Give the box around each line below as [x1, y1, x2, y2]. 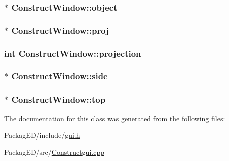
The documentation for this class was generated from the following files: [4, 113, 225, 123]
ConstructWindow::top [11, 93, 106, 106]
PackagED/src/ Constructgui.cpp [4, 146, 104, 157]
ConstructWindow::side [11, 70, 108, 83]
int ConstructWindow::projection [4, 47, 141, 59]
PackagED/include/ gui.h [4, 130, 80, 140]
